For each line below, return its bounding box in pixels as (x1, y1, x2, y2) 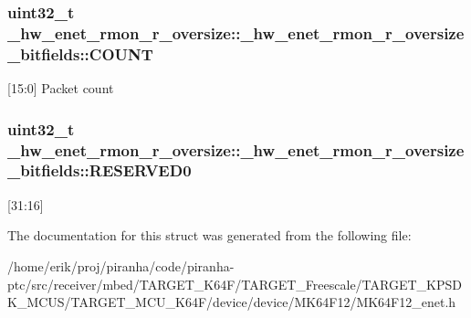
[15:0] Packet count (7, 79, 114, 98)
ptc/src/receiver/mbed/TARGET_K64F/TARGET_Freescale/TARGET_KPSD (7, 274, 462, 293)
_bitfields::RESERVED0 (7, 159, 192, 182)
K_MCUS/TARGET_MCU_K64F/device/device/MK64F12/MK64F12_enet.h (7, 292, 456, 312)
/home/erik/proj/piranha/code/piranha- (7, 256, 235, 275)
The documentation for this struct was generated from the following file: (7, 226, 412, 245)
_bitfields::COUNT (7, 42, 153, 65)
